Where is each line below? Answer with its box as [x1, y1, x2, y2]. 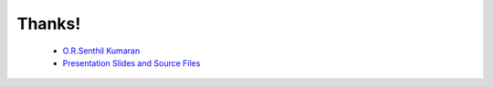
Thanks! [16, 14, 81, 34]
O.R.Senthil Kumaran [62, 45, 141, 56]
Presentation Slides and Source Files [62, 57, 201, 68]
